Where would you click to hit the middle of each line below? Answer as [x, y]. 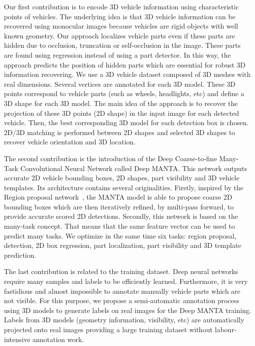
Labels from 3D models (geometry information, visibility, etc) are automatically [124, 320]
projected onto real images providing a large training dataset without [108, 329]
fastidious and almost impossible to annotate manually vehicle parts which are [122, 291]
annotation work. [58, 339]
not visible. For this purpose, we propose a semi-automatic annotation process [122, 300]
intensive [17, 339]
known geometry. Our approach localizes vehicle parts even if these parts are [120, 35]
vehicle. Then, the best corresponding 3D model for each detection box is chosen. [126, 122]
